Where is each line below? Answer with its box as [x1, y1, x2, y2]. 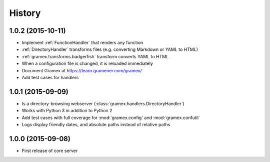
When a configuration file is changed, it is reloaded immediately [21, 60, 153, 67]
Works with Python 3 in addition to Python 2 [21, 108, 112, 114]
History [9, 7, 41, 18]
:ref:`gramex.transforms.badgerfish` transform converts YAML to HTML [21, 53, 169, 59]
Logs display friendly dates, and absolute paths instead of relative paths [21, 122, 170, 128]
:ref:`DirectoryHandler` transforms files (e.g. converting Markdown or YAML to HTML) [21, 46, 198, 52]
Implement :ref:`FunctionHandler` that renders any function [21, 40, 143, 46]
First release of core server [21, 148, 78, 154]
